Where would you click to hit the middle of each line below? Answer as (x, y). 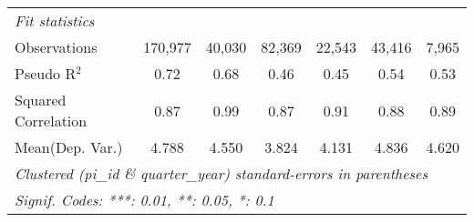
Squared (41, 100)
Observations (56, 47)
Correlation (51, 121)
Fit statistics (55, 20)
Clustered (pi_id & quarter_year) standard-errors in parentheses (222, 173)
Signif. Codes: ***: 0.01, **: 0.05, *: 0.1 (144, 200)
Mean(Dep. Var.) (69, 147)
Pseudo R (46, 73)
